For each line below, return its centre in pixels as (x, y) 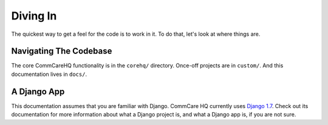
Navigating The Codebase (62, 51)
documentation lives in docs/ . (49, 74)
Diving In (34, 16)
